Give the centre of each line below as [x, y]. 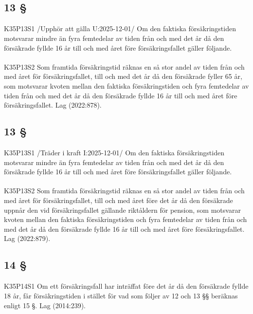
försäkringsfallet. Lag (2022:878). [53, 105]
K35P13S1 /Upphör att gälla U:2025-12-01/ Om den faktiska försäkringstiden [120, 28]
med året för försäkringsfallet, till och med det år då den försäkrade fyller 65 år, [123, 76]
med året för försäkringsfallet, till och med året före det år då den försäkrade [118, 200]
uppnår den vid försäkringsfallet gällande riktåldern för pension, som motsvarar [122, 210]
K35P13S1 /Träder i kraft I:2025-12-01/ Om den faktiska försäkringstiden [114, 153]
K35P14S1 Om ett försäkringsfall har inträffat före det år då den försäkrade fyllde [126, 286]
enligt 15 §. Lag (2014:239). [45, 305]
